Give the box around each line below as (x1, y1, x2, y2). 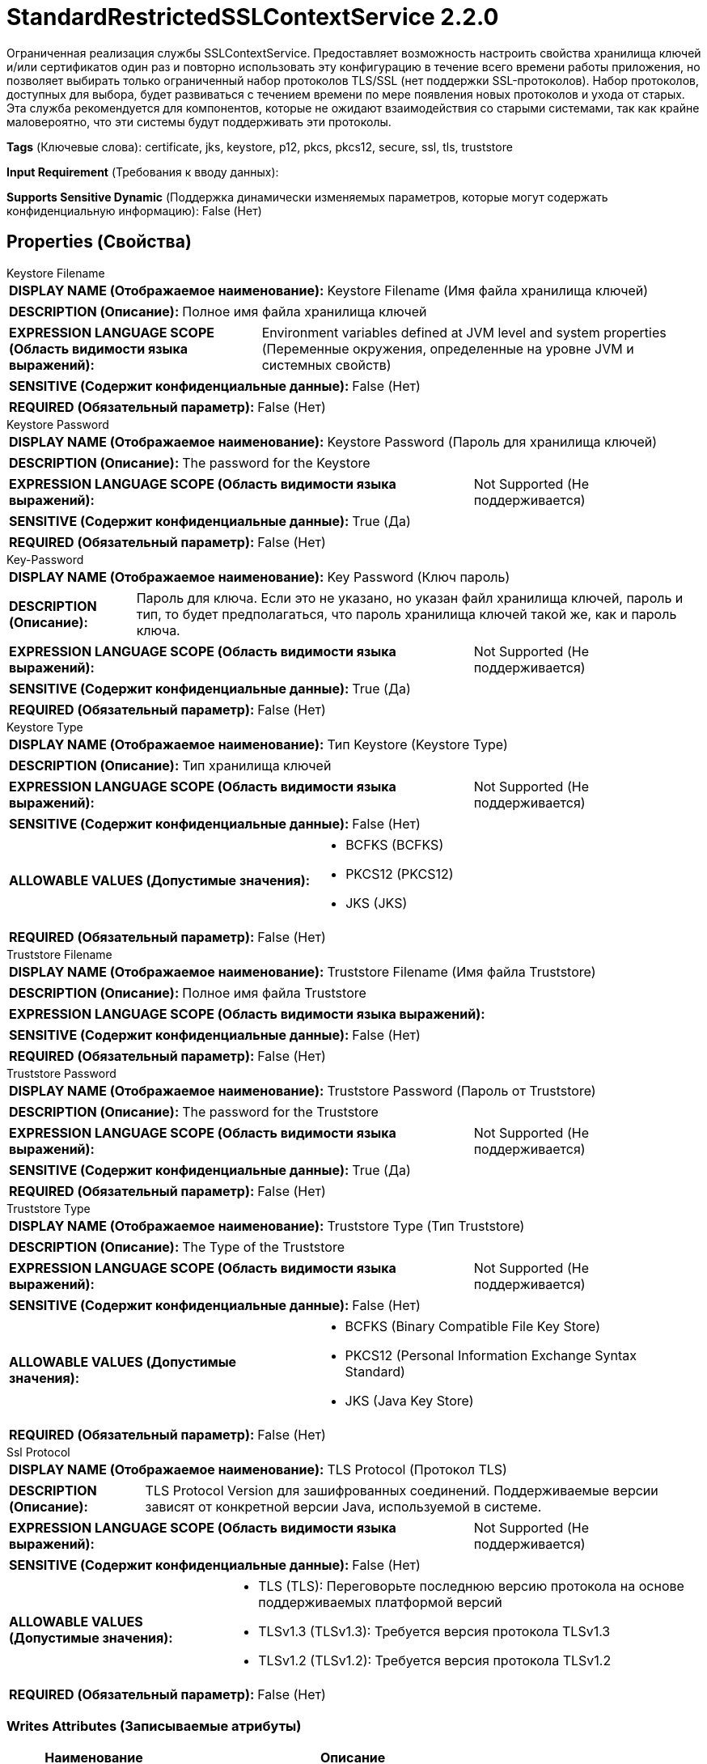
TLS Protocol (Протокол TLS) (327, 1461, 507, 1478)
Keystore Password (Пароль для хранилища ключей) (327, 433, 658, 450)
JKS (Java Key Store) (345, 1392, 474, 1409)
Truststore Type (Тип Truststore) (327, 1217, 525, 1234)
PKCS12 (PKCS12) (345, 865, 454, 882)
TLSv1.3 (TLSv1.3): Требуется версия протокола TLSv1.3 (258, 1622, 611, 1639)
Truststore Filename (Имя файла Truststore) (327, 963, 596, 980)
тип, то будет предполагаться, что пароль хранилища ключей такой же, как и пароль (136, 605, 677, 622)
